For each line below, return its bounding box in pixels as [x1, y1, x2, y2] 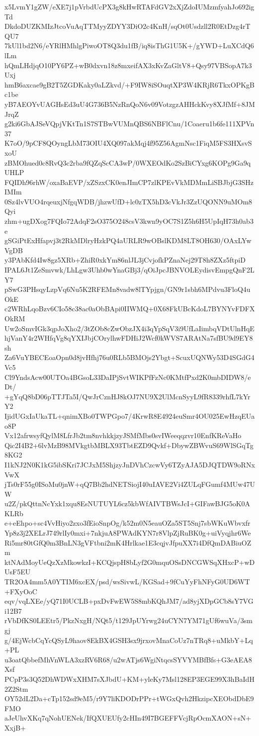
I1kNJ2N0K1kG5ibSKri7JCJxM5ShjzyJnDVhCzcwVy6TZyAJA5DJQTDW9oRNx [4, 459, 255, 469]
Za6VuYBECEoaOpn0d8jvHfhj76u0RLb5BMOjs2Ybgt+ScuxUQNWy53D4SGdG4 [4, 352, 255, 363]
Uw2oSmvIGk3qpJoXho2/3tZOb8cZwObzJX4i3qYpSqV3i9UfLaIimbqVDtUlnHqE [4, 323, 255, 333]
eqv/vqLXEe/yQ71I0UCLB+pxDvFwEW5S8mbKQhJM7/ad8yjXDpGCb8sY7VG [4, 596, 254, 606]
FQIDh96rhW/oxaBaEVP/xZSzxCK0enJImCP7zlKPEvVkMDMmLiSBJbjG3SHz [4, 177, 254, 187]
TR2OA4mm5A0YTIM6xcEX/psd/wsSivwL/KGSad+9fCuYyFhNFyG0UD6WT [4, 576, 250, 587]
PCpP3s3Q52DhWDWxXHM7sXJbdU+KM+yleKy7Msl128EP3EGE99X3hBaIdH [4, 673, 255, 684]
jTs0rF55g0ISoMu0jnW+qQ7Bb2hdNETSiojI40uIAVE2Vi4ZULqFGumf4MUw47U [4, 479, 255, 489]
